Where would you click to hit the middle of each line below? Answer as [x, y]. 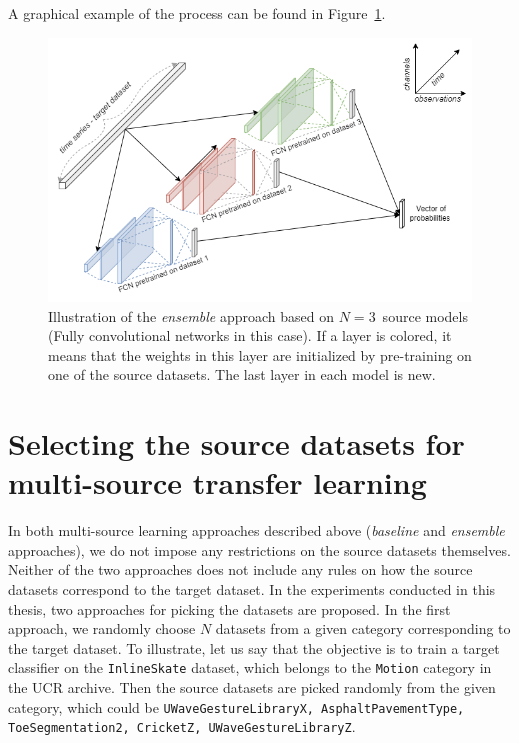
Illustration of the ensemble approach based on [191, 315]
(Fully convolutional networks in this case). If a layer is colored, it [250, 335]
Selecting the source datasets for [236, 443]
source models [425, 315]
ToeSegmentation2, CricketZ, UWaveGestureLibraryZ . [182, 726]
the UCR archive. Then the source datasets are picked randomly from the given [252, 687]
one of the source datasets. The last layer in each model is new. [242, 374]
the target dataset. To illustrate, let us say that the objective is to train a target [254, 647]
